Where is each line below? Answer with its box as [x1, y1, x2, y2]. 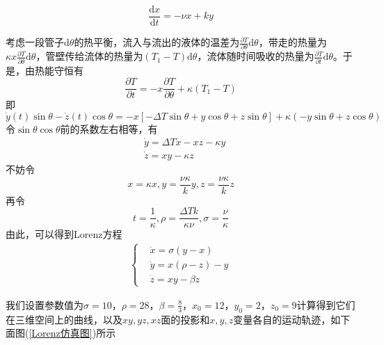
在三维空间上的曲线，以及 [6, 312, 122, 326]
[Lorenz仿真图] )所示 [29, 326, 116, 340]
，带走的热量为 [258, 35, 327, 49]
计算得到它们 [296, 297, 355, 312]
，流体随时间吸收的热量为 [197, 49, 314, 63]
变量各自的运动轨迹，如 [233, 312, 341, 326]
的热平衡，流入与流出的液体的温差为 [74, 35, 240, 49]
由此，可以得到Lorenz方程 [6, 227, 122, 241]
